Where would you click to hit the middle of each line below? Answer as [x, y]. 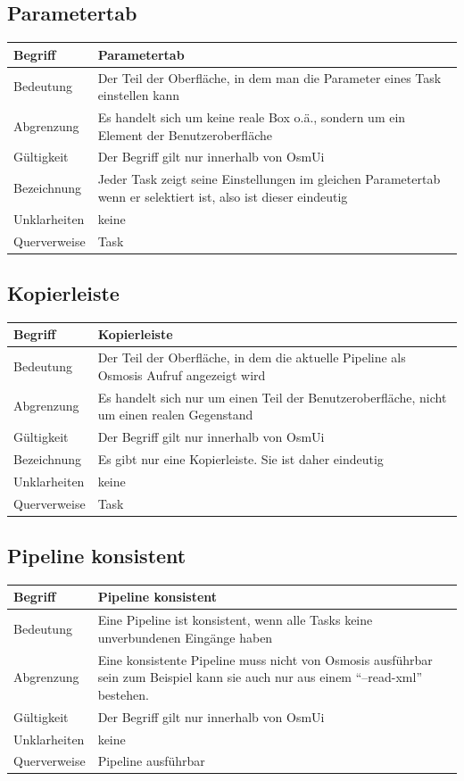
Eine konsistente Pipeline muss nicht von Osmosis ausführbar [265, 659]
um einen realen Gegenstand [175, 415]
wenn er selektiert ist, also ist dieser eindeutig [223, 196]
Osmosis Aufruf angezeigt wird [182, 374]
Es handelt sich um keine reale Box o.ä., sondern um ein [252, 116]
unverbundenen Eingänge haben [185, 637]
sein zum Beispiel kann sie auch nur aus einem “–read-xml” [260, 677]
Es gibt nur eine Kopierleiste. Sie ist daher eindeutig [240, 458]
